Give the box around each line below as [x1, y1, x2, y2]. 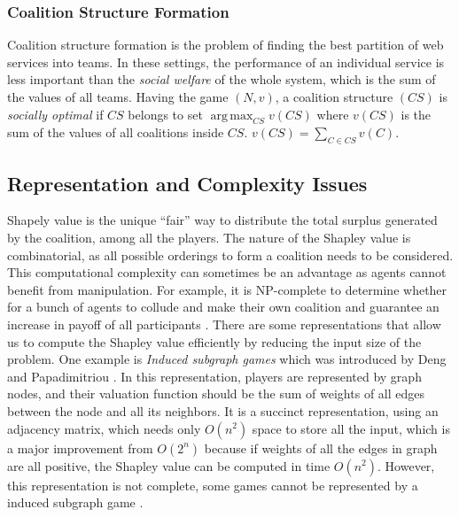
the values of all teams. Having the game [7, 88, 229, 105]
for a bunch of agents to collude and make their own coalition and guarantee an [7, 297, 440, 316]
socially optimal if [7, 104, 104, 123]
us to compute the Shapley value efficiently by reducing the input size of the [7, 332, 422, 351]
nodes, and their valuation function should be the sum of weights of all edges [7, 384, 425, 403]
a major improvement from [7, 438, 153, 457]
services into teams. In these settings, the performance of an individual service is [7, 52, 445, 71]
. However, [377, 456, 435, 475]
